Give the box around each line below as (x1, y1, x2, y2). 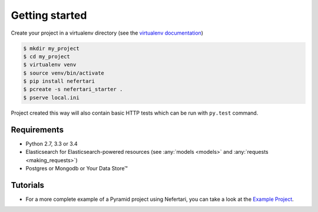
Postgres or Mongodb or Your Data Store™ (25, 164, 128, 171)
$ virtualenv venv (23, 62, 77, 68)
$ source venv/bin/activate (23, 69, 104, 76)
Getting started (11, 9, 87, 22)
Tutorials (11, 180, 44, 190)
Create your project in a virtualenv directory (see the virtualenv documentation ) (11, 29, 203, 36)
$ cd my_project (23, 53, 71, 60)
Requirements (11, 124, 64, 134)
